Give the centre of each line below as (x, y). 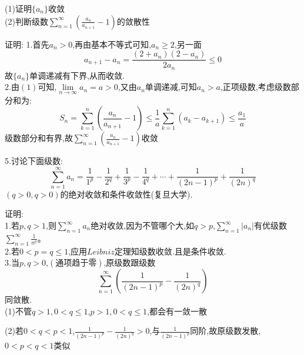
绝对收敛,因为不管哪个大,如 (143, 225)
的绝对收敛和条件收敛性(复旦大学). (126, 194)
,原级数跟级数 (130, 262)
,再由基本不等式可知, (112, 44)
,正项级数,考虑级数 (255, 87)
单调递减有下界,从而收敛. (77, 75)
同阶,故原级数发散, (226, 331)
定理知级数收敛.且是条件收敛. (170, 251)
